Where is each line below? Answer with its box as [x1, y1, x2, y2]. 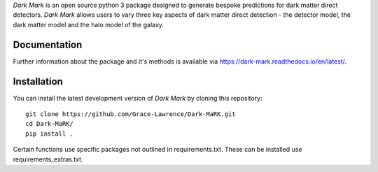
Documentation [13, 38, 83, 50]
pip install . [25, 129, 73, 138]
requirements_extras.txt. [13, 155, 83, 164]
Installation [13, 76, 63, 87]
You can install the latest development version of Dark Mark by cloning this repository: [13, 94, 262, 102]
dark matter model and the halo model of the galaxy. [13, 20, 164, 29]
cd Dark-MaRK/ [25, 120, 73, 128]
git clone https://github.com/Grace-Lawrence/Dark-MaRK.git [25, 110, 236, 118]
